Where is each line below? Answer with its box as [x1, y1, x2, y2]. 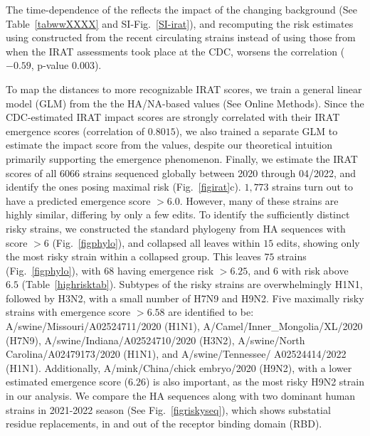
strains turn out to [272, 179, 354, 194]
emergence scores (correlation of [6, 123, 145, 138]
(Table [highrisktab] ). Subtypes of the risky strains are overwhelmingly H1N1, [21, 277, 363, 292]
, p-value [31, 58, 69, 73]
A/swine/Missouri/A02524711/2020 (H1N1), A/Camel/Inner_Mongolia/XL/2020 [6, 319, 363, 334]
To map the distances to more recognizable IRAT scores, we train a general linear [6, 81, 362, 96]
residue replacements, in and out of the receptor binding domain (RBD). [6, 416, 322, 431]
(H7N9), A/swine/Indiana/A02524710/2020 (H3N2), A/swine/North [6, 332, 305, 347]
